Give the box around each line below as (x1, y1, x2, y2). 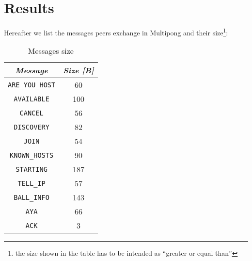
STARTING (16, 165, 47, 173)
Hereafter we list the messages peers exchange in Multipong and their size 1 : (4, 26, 228, 37)
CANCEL (19, 109, 44, 117)
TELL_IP (17, 179, 46, 187)
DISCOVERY (14, 123, 49, 131)
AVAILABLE (14, 95, 49, 103)
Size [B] (63, 65, 94, 76)
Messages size (28, 45, 74, 57)
